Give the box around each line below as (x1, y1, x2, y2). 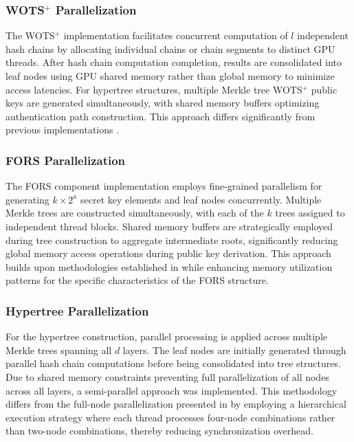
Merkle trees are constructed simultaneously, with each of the (5, 206, 264, 220)
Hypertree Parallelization (5, 302, 149, 319)
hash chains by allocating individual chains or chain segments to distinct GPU (5, 41, 335, 56)
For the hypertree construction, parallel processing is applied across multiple (5, 329, 328, 344)
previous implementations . (5, 122, 120, 137)
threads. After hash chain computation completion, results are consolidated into (5, 55, 342, 69)
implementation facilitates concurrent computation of (63, 28, 288, 43)
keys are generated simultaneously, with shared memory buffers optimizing (5, 96, 320, 110)
